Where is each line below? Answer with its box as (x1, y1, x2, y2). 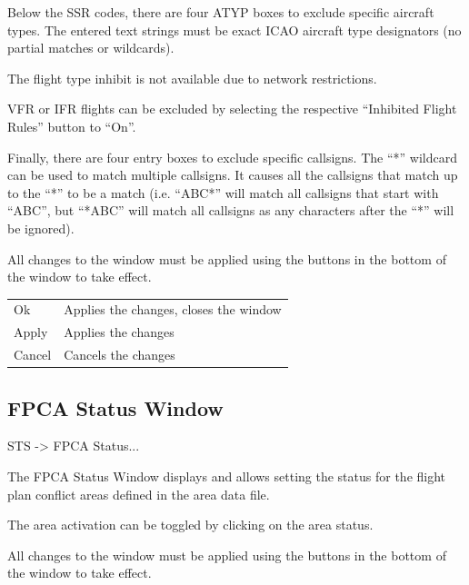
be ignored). (7, 218, 75, 237)
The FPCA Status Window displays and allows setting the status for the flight (7, 467, 446, 486)
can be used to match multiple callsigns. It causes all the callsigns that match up (7, 165, 458, 184)
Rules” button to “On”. (7, 116, 136, 135)
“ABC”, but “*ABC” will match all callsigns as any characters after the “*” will (7, 201, 454, 220)
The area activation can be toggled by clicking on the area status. (7, 515, 374, 534)
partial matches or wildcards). (7, 38, 175, 57)
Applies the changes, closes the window (64, 300, 282, 319)
